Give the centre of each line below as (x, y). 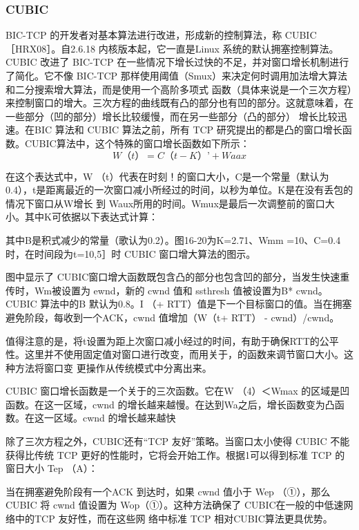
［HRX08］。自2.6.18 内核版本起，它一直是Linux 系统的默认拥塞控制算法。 (172, 48)
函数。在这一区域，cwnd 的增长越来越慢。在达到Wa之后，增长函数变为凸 (170, 404)
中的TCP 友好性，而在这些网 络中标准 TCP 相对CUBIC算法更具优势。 (174, 519)
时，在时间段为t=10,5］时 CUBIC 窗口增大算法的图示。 (131, 253)
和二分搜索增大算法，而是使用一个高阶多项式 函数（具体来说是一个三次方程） (179, 89)
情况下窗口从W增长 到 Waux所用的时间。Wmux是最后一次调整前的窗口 (165, 203)
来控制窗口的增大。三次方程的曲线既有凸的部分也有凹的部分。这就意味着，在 (179, 103)
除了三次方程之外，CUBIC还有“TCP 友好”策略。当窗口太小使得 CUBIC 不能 (178, 441)
